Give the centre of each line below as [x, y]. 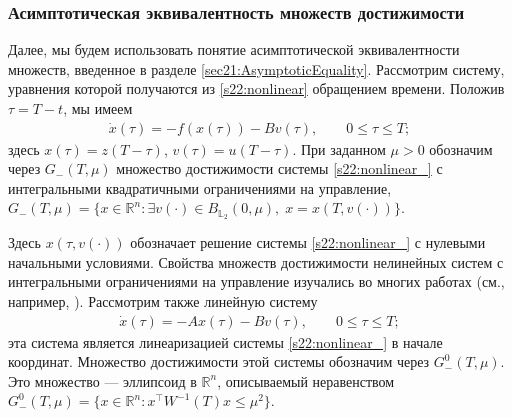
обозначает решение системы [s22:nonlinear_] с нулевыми [308, 242]
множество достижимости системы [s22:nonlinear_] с [279, 168]
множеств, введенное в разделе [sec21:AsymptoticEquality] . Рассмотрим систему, [256, 68]
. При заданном [339, 148]
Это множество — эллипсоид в [102, 380]
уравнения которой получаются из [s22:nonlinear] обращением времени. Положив [256, 88]
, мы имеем [98, 108]
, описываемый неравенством [306, 380]
